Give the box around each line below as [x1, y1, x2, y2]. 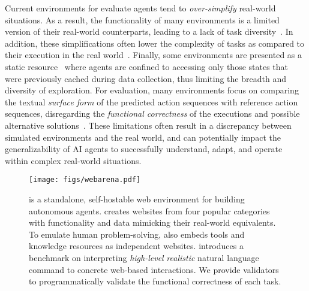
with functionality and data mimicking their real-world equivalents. [29, 216, 276, 229]
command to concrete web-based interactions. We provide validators [29, 263, 279, 275]
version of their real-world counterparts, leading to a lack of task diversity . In [5, 25, 293, 38]
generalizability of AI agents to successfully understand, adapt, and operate [5, 143, 283, 155]
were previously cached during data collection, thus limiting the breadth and [5, 72, 286, 84]
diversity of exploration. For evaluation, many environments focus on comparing [5, 84, 299, 96]
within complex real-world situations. [5, 154, 142, 166]
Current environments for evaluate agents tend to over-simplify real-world [5, 2, 276, 14]
